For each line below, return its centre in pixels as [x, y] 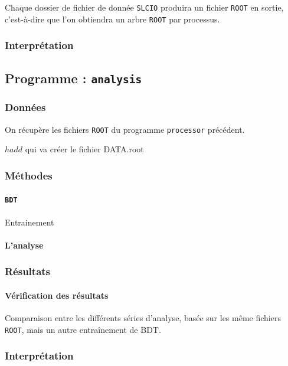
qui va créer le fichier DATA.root [84, 149]
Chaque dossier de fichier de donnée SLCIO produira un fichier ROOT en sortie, [144, 7]
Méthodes [29, 175]
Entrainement [30, 222]
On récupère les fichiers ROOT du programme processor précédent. [125, 129]
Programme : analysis [73, 78]
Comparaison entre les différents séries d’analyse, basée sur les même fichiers [143, 318]
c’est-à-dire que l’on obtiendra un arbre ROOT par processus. [112, 19]
